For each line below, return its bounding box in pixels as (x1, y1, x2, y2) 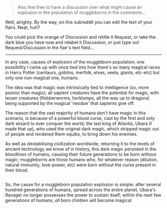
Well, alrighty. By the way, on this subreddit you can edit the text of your (5, 19, 153, 25)
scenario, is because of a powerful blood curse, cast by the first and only (5, 115, 155, 121)
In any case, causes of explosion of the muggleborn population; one (5, 59, 145, 65)
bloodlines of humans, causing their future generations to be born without (5, 151, 157, 157)
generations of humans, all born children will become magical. (5, 198, 133, 204)
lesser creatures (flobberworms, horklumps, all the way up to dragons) (5, 95, 150, 101)
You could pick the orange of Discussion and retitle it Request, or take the (5, 34, 156, 40)
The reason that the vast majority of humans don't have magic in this (5, 110, 146, 116)
